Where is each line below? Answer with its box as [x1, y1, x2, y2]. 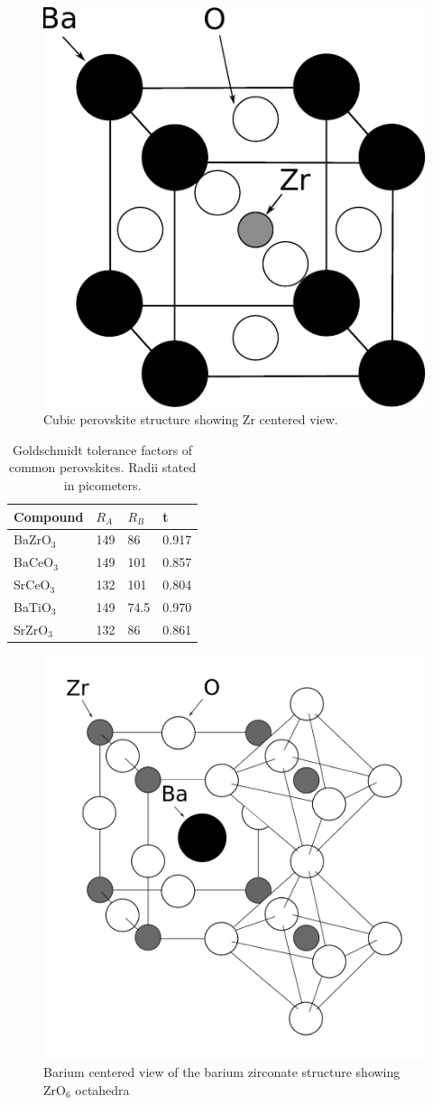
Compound [14, 506, 84, 525]
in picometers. [63, 475, 142, 494]
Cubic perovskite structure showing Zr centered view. [43, 410, 338, 429]
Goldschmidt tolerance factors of [13, 440, 193, 459]
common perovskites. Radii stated [8, 458, 197, 477]
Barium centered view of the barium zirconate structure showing [43, 1063, 401, 1082]
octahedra [75, 1080, 130, 1099]
